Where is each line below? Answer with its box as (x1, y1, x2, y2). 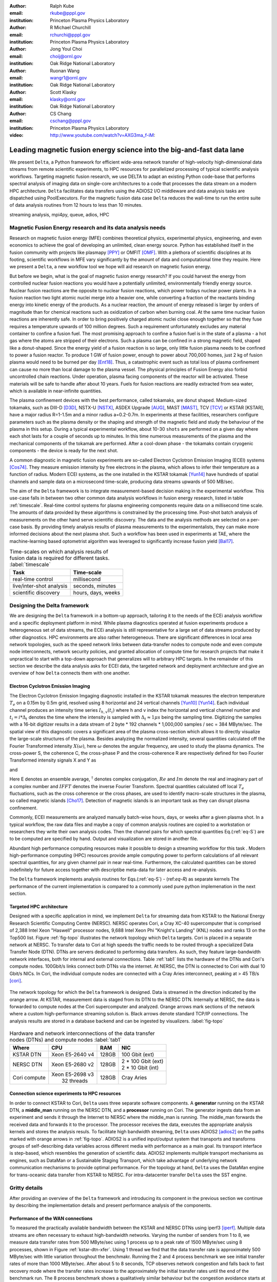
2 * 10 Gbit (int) (121, 1064, 159, 1071)
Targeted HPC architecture (9, 904, 68, 910)
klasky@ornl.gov (50, 96, 86, 103)
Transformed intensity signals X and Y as (9, 757, 96, 764)
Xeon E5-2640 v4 (51, 1051, 94, 1058)
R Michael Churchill (50, 25, 91, 31)
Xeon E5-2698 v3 (51, 1071, 94, 1078)
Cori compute (12, 1074, 46, 1081)
